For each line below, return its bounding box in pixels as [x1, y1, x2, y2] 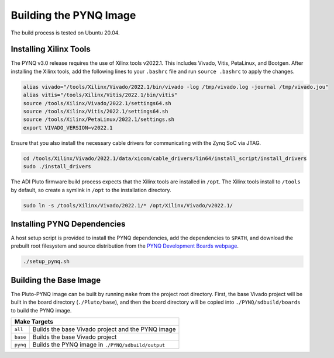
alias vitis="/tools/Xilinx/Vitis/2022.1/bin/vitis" [23, 92, 178, 99]
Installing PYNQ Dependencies [11, 219, 126, 229]
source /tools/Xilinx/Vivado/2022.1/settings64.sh [23, 100, 172, 106]
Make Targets [14, 318, 54, 326]
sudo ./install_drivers [23, 164, 92, 170]
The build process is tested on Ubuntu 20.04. [11, 29, 120, 36]
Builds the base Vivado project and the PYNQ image [32, 325, 176, 333]
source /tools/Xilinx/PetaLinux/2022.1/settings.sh [23, 116, 175, 123]
